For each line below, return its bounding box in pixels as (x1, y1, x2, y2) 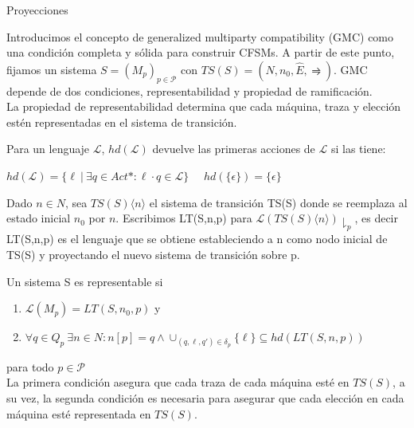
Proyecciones (6, 2, 68, 18)
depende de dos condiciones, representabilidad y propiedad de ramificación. (6, 82, 373, 99)
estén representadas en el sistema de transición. (6, 113, 237, 130)
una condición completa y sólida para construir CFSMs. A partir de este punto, (6, 44, 395, 61)
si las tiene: (330, 140, 386, 157)
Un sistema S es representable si (6, 273, 163, 289)
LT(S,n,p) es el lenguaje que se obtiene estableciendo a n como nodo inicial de (6, 230, 388, 247)
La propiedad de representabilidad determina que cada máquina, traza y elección (6, 98, 401, 115)
